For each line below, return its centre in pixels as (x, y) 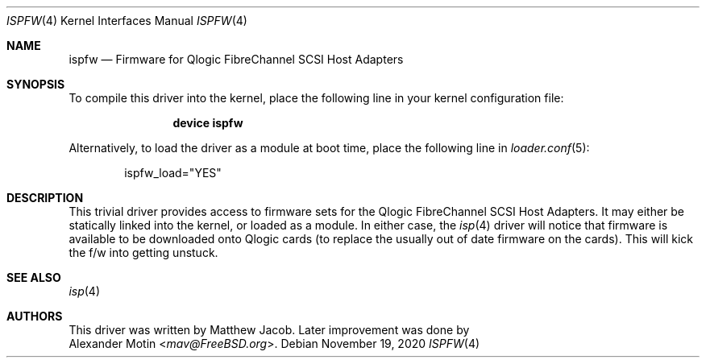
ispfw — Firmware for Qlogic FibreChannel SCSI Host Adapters (236, 59)
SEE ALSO (34, 277)
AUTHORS (35, 316)
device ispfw (208, 123)
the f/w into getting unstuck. (143, 252)
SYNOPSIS (36, 84)
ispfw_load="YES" (173, 173)
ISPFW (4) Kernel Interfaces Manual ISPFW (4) (127, 21)
